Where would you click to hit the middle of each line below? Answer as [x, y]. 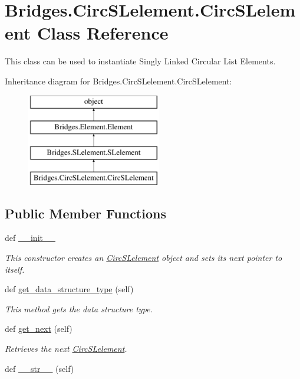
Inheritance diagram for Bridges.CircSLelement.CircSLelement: [118, 81]
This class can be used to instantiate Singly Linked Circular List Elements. [140, 61]
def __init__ [30, 238]
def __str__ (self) [39, 368]
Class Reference [103, 33]
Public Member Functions [85, 213]
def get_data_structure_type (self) [69, 289]
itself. [15, 269]
